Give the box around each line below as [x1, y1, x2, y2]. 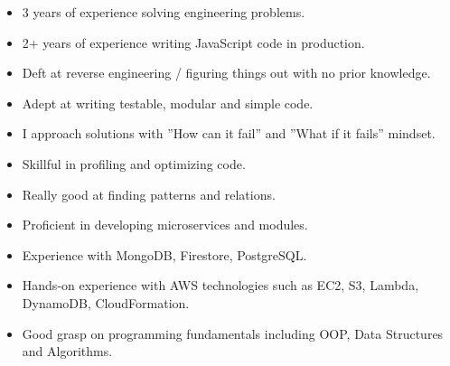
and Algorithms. [22, 342, 113, 361]
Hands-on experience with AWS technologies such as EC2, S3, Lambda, [22, 276, 419, 295]
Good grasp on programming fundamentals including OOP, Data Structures [22, 324, 444, 343]
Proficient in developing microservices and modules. [22, 215, 308, 234]
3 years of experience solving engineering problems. [22, 3, 305, 21]
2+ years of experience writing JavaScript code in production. [22, 33, 365, 52]
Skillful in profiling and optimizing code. [22, 154, 246, 173]
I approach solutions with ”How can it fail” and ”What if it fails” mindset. [22, 124, 436, 143]
